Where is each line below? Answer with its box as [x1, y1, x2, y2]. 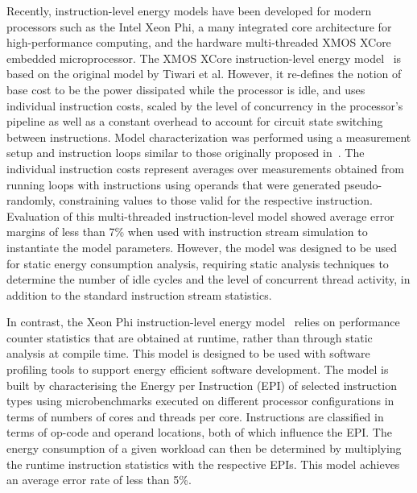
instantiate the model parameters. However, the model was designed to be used [6, 238, 398, 255]
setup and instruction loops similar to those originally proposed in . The [6, 144, 365, 161]
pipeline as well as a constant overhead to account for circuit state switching [6, 113, 383, 130]
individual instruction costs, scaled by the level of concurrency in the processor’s [6, 97, 403, 114]
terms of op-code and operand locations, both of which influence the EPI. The [6, 424, 392, 441]
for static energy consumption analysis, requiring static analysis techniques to [6, 255, 389, 271]
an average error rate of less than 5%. [6, 471, 192, 488]
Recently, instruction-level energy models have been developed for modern [6, 2, 372, 19]
